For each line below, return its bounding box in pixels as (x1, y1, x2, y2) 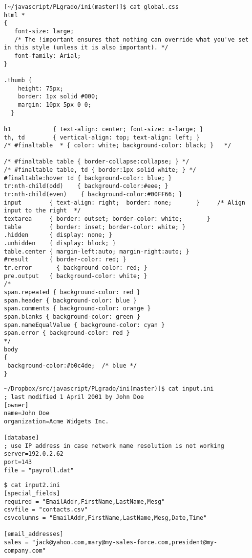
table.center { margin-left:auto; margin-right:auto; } (4, 248, 189, 255)
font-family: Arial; (14, 52, 81, 59)
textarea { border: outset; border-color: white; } (4, 215, 210, 223)
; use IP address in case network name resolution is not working (4, 442, 225, 449)
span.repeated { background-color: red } (4, 288, 141, 296)
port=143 (4, 459, 32, 466)
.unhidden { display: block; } (4, 240, 116, 247)
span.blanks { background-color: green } (4, 313, 141, 320)
